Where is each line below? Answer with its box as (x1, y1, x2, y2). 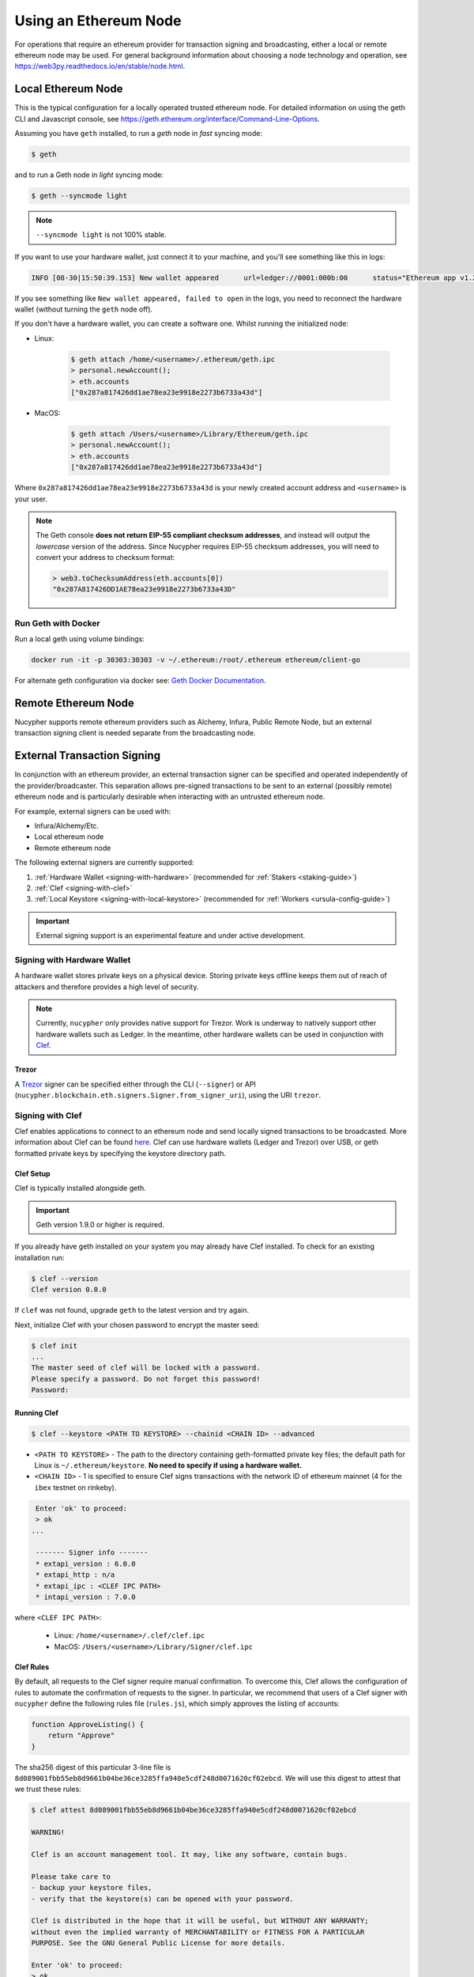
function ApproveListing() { (31, 1720, 145, 1729)
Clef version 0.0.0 (31, 1285, 107, 1295)
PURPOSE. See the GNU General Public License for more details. (31, 1938, 286, 1948)
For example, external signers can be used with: (14, 807, 171, 816)
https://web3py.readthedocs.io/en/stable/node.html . (14, 62, 186, 71)
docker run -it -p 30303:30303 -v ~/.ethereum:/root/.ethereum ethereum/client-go (31, 656, 361, 664)
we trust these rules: (14, 1784, 82, 1794)
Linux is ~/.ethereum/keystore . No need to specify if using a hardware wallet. (34, 1461, 303, 1470)
